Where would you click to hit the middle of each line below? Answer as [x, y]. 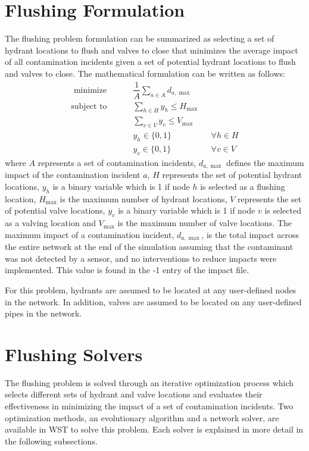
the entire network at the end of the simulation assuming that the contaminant [149, 247]
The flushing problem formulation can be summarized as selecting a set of [140, 38]
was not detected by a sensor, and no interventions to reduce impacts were [141, 258]
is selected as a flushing [243, 186]
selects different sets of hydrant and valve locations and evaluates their [134, 394]
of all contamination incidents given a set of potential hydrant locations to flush [150, 62]
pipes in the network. [43, 313]
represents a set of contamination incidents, [117, 162]
